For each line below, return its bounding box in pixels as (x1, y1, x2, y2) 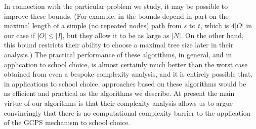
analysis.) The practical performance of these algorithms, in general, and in (4, 49, 232, 59)
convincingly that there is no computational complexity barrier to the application (4, 107, 251, 118)
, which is (200, 20, 229, 31)
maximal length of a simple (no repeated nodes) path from (4, 20, 182, 31)
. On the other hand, (181, 30, 244, 40)
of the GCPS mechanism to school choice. (4, 117, 130, 128)
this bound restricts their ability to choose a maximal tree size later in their (4, 40, 234, 50)
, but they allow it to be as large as (62, 30, 170, 40)
